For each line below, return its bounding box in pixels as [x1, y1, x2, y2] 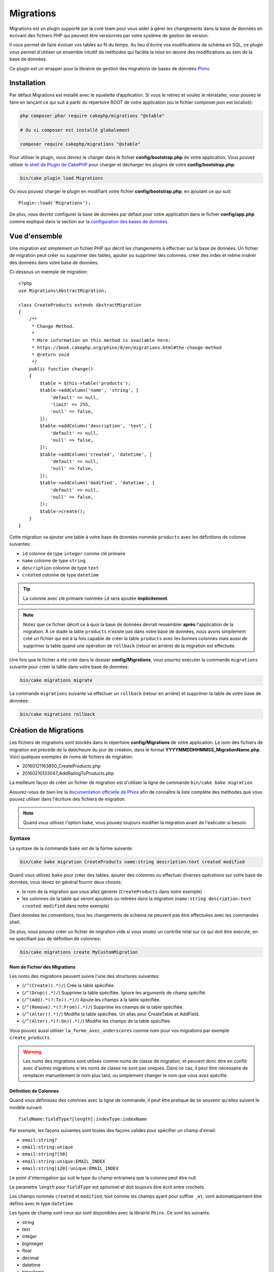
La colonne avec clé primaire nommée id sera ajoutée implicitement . [23, 595, 169, 601]
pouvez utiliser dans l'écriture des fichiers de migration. [9, 796, 126, 802]
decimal [22, 1255, 39, 1261]
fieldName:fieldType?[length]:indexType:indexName [18, 1116, 147, 1122]
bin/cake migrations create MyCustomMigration [20, 949, 138, 955]
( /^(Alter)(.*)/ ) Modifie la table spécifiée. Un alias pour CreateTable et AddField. [22, 1010, 200, 1017]
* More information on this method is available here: [31, 337, 171, 343]
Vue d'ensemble [9, 232, 63, 240]
